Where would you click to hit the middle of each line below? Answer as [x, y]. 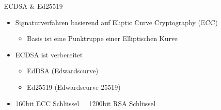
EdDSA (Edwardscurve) [63, 71]
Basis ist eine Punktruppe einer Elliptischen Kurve [102, 38]
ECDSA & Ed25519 [33, 6]
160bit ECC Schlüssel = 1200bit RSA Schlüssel [85, 103]
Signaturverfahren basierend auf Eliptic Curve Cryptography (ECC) [117, 22]
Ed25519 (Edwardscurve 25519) [74, 87]
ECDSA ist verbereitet [49, 54]
